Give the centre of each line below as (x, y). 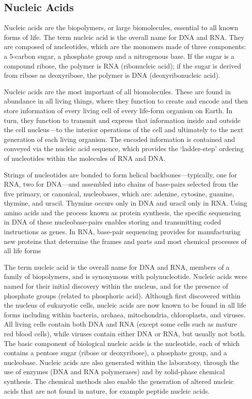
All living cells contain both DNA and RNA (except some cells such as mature (121, 324)
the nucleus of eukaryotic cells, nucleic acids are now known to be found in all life (125, 305)
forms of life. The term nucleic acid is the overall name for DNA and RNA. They (124, 37)
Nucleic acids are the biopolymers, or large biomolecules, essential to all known (121, 27)
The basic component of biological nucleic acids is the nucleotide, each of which (122, 343)
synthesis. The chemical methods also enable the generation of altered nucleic (119, 381)
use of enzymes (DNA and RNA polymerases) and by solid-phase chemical (114, 372)
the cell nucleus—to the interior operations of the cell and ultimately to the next (124, 130)
